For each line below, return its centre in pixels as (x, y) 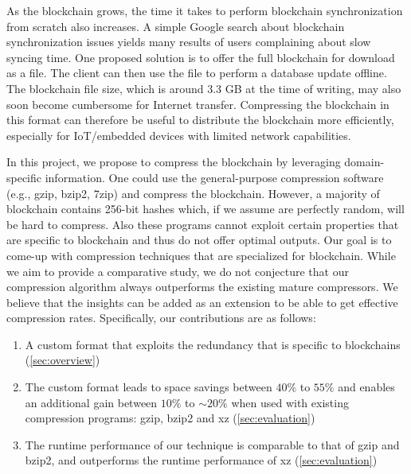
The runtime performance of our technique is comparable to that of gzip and (212, 444)
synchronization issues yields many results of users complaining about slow (189, 42)
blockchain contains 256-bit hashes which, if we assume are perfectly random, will (205, 209)
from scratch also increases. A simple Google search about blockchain (176, 26)
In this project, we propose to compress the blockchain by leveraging (174, 162)
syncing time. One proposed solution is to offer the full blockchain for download (201, 57)
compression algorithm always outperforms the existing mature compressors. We (202, 287)
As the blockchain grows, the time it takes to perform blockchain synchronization (205, 10)
